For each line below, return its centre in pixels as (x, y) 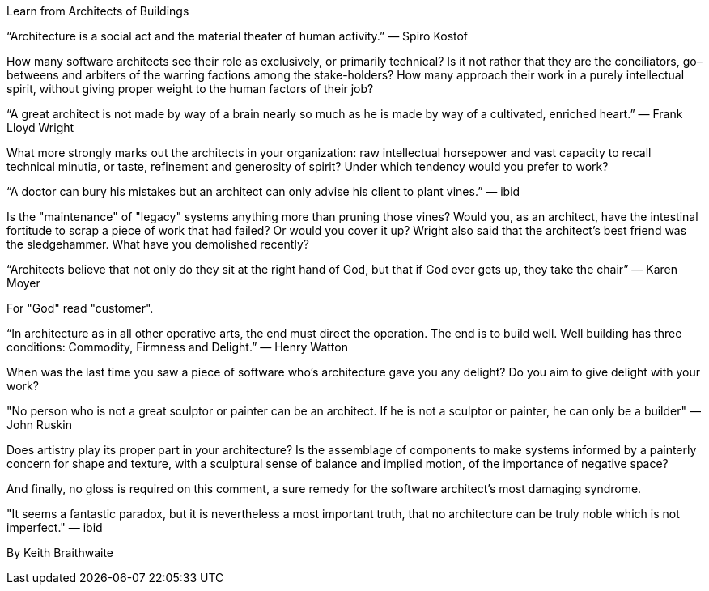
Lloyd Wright (40, 128)
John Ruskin (39, 425)
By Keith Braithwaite (60, 553)
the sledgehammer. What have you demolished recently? (158, 244)
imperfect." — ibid (55, 527)
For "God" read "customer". (80, 308)
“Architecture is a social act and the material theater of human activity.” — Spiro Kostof (238, 36)
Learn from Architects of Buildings (98, 11)
